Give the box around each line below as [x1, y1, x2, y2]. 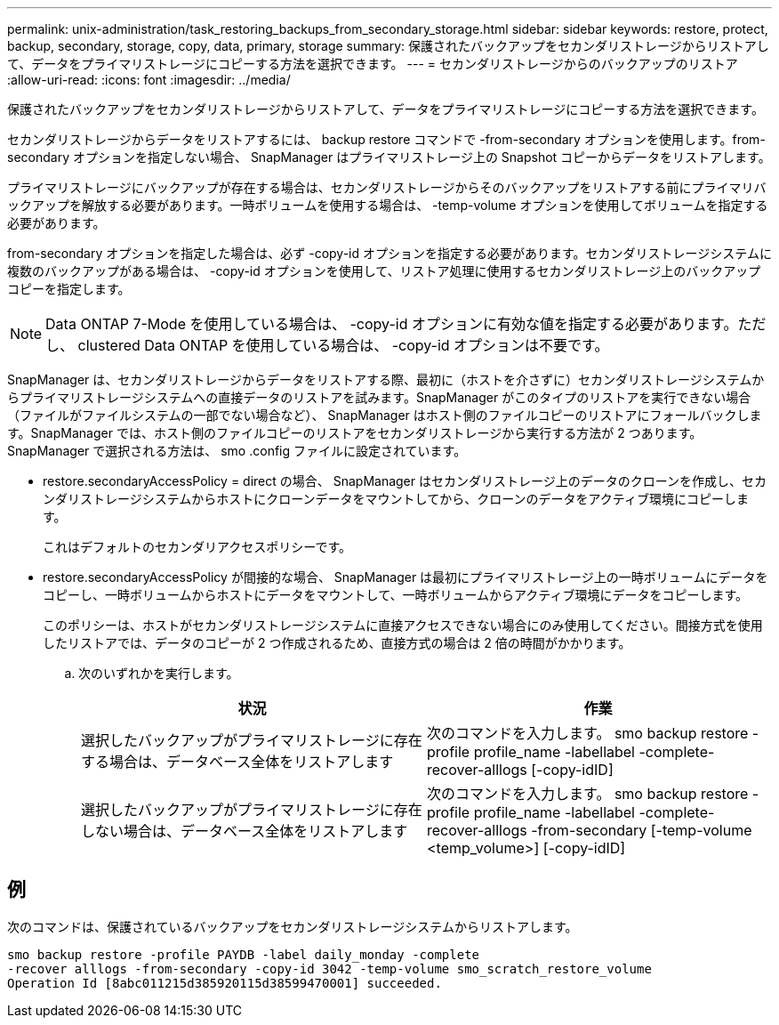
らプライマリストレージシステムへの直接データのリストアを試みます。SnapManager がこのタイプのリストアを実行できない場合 [7, 390, 751, 405]
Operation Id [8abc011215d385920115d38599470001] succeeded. [7, 975, 442, 990]
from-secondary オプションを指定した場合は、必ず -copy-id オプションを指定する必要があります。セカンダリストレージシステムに [7, 246, 772, 261]
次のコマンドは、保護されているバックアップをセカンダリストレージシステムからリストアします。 [7, 918, 578, 934]
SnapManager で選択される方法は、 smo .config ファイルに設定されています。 [7, 443, 467, 458]
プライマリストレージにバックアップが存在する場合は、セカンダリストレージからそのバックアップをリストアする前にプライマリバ [7, 180, 767, 195]
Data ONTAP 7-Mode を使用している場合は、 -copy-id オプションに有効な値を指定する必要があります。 [45, 315, 738, 333]
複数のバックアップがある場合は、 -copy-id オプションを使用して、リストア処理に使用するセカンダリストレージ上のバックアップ [7, 263, 761, 278]
